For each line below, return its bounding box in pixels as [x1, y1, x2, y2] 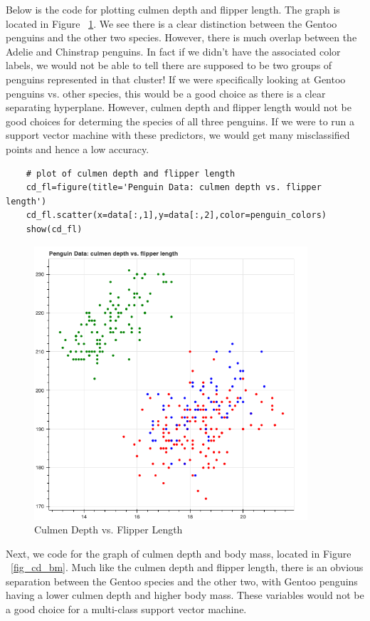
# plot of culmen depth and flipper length [26, 168, 236, 179]
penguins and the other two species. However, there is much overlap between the [6, 30, 357, 45]
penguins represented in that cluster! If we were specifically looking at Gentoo [6, 71, 346, 86]
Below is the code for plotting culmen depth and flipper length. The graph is [6, 2, 340, 16]
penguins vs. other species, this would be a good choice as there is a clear [6, 85, 326, 100]
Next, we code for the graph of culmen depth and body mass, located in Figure [6, 546, 351, 560]
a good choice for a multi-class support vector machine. [6, 602, 247, 617]
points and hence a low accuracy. [6, 141, 149, 156]
